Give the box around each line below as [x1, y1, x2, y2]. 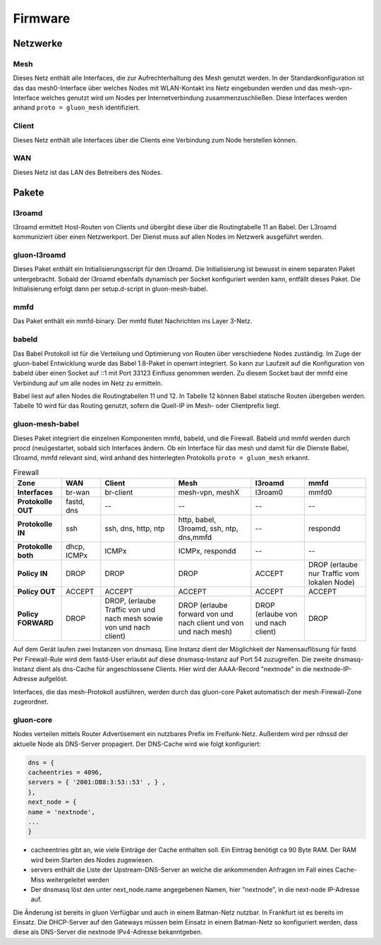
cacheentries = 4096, [28, 769, 103, 776]
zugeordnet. [13, 697, 49, 706]
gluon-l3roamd [13, 251, 66, 260]
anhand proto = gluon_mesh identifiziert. [13, 103, 140, 112]
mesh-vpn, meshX [178, 488, 240, 498]
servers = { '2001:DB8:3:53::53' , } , [28, 778, 166, 786]
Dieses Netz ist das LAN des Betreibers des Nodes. [13, 168, 162, 176]
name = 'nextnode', [28, 808, 95, 816]
